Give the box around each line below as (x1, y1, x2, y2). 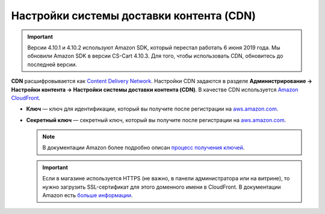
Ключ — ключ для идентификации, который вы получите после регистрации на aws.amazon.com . (26, 105, 279, 112)
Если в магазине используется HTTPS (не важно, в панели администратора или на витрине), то (42, 175, 290, 182)
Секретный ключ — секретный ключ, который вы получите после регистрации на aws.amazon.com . (26, 116, 286, 123)
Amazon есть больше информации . (42, 192, 133, 199)
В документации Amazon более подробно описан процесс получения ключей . (42, 144, 245, 151)
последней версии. (27, 61, 78, 68)
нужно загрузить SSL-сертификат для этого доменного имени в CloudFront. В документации (42, 183, 281, 191)
